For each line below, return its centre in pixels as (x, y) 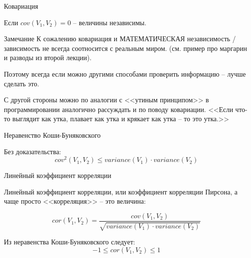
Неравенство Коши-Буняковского (52, 135)
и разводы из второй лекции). (48, 57)
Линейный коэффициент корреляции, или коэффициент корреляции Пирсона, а (121, 191)
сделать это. (22, 83)
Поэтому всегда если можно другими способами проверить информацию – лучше (125, 73)
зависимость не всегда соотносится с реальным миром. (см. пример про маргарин (125, 48)
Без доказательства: (33, 151)
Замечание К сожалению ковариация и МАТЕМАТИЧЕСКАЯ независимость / (120, 39)
